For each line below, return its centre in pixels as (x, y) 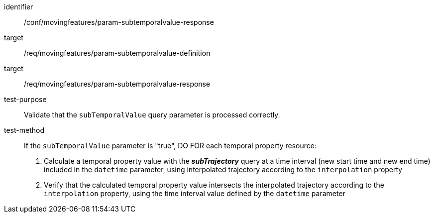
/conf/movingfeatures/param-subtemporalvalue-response (119, 22)
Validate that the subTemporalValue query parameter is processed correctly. (152, 115)
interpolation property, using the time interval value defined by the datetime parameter (195, 193)
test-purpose (25, 99)
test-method (24, 130)
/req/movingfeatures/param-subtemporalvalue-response (117, 84)
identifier (19, 7)
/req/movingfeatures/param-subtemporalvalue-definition (117, 53)
